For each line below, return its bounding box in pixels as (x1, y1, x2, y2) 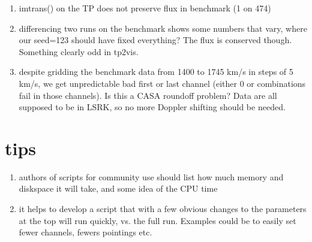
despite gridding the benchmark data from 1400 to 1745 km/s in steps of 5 (19, 65, 293, 78)
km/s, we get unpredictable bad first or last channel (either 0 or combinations (19, 77, 306, 89)
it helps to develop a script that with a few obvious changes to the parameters (19, 202, 307, 215)
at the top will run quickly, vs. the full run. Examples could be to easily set (19, 214, 296, 226)
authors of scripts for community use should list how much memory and (19, 170, 284, 183)
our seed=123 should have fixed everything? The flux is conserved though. (19, 34, 292, 46)
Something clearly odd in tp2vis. (19, 45, 139, 58)
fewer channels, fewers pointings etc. (19, 226, 152, 238)
